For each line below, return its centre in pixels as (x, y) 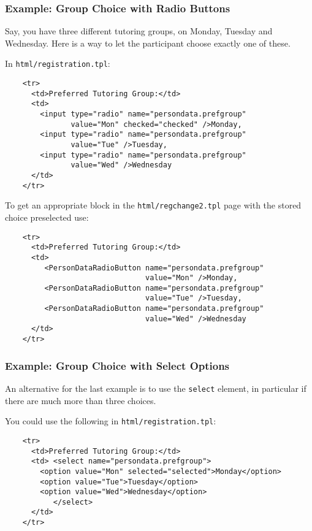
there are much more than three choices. (81, 400)
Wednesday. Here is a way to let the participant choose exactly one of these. (148, 43)
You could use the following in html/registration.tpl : (111, 421)
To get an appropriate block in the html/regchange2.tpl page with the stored (153, 205)
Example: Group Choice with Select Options (117, 365)
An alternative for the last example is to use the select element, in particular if (156, 388)
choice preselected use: (47, 217)
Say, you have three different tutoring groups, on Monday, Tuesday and (139, 31)
